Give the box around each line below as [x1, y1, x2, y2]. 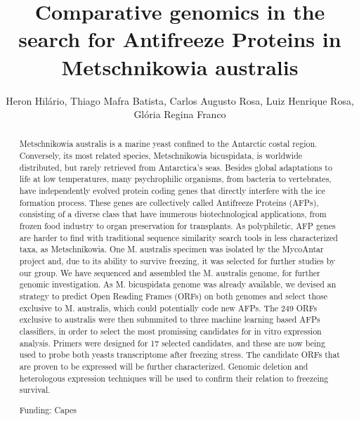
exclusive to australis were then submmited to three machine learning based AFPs [19, 313, 320, 325]
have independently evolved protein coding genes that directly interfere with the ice [19, 185, 325, 197]
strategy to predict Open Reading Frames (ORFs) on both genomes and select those [19, 290, 327, 302]
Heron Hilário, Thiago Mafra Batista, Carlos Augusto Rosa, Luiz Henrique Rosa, [6, 93, 354, 108]
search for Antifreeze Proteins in [18, 25, 341, 53]
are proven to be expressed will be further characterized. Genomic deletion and [19, 360, 308, 372]
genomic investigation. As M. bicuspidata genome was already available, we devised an [19, 278, 337, 290]
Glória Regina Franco [133, 107, 226, 122]
